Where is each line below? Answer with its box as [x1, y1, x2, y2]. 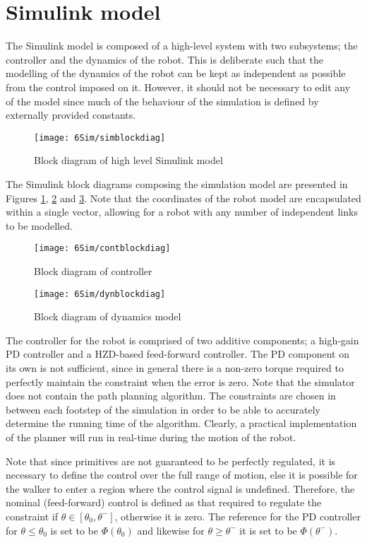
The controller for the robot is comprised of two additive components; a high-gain [6, 332, 359, 347]
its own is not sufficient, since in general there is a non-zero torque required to [6, 361, 344, 375]
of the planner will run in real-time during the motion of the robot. [6, 429, 296, 444]
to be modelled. [6, 218, 73, 233]
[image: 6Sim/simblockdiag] [34, 132, 166, 143]
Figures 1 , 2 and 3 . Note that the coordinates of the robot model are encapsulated [6, 190, 361, 205]
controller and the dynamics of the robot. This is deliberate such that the [6, 52, 324, 66]
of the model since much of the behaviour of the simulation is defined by [6, 93, 319, 108]
